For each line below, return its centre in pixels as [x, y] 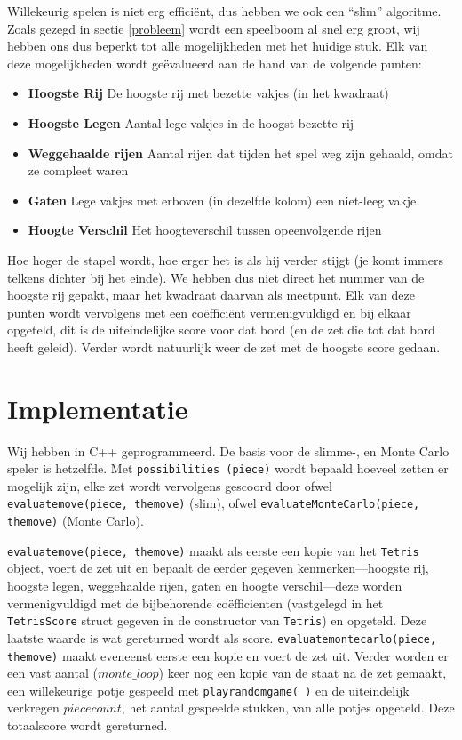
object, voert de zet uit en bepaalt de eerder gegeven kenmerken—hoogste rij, [218, 568]
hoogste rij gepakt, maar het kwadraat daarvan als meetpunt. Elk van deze [211, 295]
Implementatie [98, 408]
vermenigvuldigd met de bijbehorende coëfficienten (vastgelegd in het [195, 603]
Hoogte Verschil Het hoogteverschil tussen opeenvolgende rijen [205, 230]
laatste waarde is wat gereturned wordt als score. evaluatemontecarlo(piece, [222, 637]
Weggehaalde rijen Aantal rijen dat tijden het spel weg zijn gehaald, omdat [241, 153]
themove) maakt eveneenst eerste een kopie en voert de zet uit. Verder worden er [228, 655]
